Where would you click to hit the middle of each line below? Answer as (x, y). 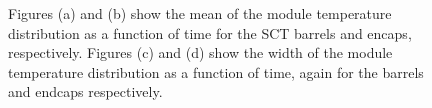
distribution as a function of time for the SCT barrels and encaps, (210, 32)
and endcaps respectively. (85, 91)
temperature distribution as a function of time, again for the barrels (216, 71)
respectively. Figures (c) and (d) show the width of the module (200, 52)
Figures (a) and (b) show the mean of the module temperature (200, 13)
